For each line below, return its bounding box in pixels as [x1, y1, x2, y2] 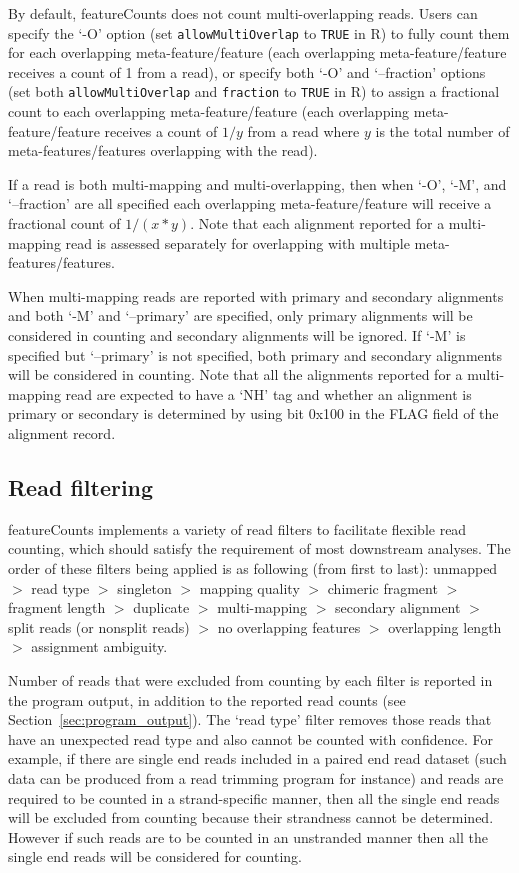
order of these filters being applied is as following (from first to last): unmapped [8, 557, 498, 578]
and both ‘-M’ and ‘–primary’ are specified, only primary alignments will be [8, 305, 473, 326]
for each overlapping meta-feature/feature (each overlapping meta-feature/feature [8, 42, 507, 63]
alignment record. [8, 423, 116, 443]
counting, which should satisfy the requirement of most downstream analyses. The [8, 538, 511, 559]
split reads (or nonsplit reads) [8, 616, 190, 637]
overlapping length [388, 616, 502, 637]
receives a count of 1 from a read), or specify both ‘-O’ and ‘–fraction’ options [8, 61, 486, 82]
